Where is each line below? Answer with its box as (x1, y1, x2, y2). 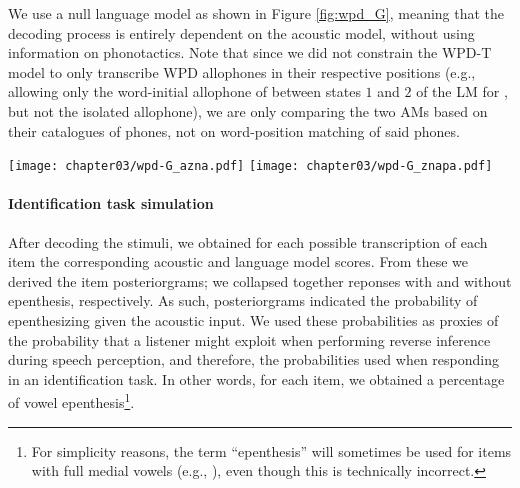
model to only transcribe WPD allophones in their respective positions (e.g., (8, 61, 476, 82)
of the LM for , (416, 81, 508, 102)
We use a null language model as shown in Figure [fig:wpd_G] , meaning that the (8, 3, 505, 23)
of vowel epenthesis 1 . (8, 389, 135, 413)
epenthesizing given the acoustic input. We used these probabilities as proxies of (8, 309, 499, 330)
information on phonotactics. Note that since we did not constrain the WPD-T (8, 42, 492, 63)
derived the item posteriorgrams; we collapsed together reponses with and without (8, 270, 512, 291)
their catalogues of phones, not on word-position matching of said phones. (8, 120, 460, 141)
